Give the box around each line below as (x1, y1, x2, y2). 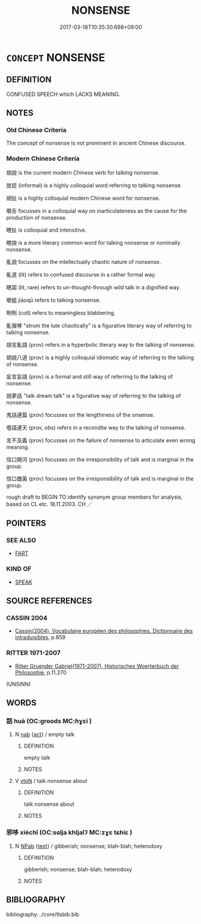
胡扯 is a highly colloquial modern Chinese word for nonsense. (6, 194, 161, 202)
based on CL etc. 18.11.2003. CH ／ (6, 500, 93, 508)
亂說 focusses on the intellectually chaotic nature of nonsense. (6, 258, 161, 265)
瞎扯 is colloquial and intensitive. (6, 226, 87, 233)
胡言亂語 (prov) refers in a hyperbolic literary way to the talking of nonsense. (6, 341, 196, 348)
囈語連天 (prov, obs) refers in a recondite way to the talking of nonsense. (6, 424, 186, 431)
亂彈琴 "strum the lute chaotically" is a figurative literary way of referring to (6, 322, 192, 329)
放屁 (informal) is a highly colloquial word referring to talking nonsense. (6, 181, 182, 189)
